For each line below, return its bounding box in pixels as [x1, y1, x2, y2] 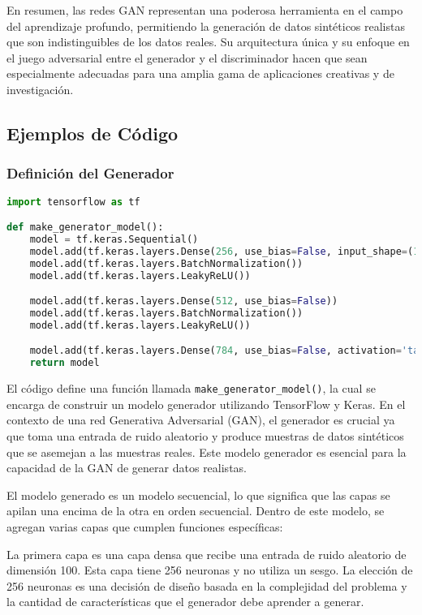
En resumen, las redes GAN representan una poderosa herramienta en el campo [6, 2, 403, 18]
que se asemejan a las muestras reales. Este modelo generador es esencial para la [6, 443, 407, 460]
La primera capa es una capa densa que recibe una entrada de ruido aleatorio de [6, 545, 407, 562]
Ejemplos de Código [6, 120, 179, 145]
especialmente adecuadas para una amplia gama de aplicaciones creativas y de [6, 65, 394, 82]
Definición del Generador [6, 163, 174, 183]
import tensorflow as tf [6, 196, 140, 208]
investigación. [6, 80, 74, 97]
